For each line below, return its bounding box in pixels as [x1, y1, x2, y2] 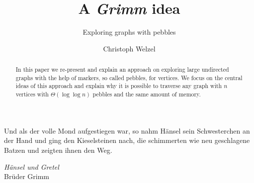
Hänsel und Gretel [4, 161, 59, 172]
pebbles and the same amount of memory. [92, 90, 201, 98]
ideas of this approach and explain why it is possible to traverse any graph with [15, 82, 222, 90]
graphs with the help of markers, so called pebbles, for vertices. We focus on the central [15, 73, 243, 82]
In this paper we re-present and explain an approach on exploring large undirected [15, 65, 229, 74]
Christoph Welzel [103, 43, 156, 53]
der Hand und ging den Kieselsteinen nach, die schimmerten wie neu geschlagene [4, 135, 250, 145]
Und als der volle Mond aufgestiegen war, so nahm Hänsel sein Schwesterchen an [4, 125, 250, 136]
